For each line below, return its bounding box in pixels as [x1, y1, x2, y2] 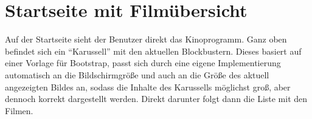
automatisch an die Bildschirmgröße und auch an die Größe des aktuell [5, 68, 269, 81]
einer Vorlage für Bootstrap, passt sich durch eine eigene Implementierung [5, 56, 281, 69]
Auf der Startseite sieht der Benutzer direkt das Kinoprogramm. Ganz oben [5, 33, 287, 46]
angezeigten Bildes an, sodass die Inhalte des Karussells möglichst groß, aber [5, 80, 291, 93]
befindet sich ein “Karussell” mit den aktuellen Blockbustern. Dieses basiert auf [5, 44, 302, 57]
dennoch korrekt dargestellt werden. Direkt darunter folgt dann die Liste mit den [5, 92, 308, 105]
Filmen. [5, 104, 33, 117]
